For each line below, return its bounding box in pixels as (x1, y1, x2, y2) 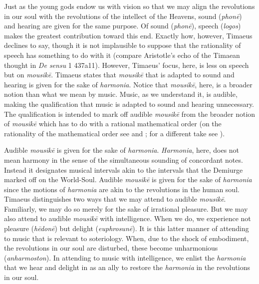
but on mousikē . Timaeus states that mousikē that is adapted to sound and (4, 69, 235, 80)
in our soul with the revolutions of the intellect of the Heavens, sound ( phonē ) (4, 10, 242, 21)
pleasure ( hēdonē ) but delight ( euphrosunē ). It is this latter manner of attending (4, 223, 249, 234)
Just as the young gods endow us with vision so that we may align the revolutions (4, 1, 255, 11)
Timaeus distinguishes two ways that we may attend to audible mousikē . (4, 194, 226, 204)
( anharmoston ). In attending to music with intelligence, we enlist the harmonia (4, 252, 246, 263)
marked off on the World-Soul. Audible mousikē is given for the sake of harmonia (4, 174, 252, 185)
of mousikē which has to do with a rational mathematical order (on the (4, 118, 222, 129)
